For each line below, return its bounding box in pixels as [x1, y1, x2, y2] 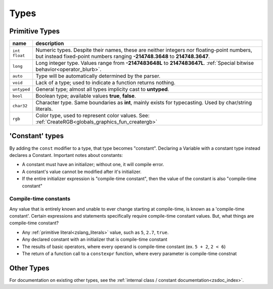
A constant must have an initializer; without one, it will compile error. [22, 161, 164, 168]
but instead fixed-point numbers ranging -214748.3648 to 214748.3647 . [35, 53, 210, 60]
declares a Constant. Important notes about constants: [9, 152, 123, 158]
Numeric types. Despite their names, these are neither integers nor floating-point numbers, [35, 47, 252, 54]
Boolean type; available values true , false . [35, 93, 136, 100]
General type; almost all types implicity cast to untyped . [35, 86, 169, 93]
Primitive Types [9, 27, 60, 35]
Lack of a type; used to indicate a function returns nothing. [35, 79, 175, 86]
